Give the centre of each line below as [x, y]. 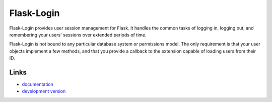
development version [44, 91]
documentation [38, 84]
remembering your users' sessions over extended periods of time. [78, 34]
